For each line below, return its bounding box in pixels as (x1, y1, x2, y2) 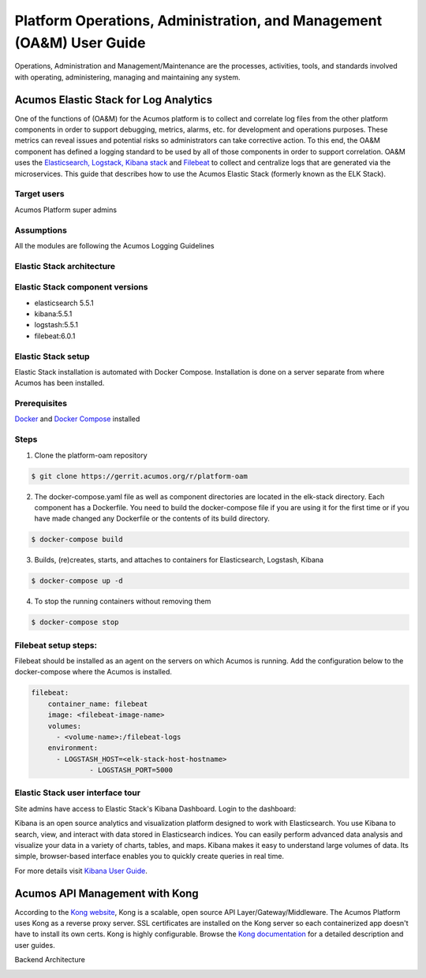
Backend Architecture (14, 955, 86, 965)
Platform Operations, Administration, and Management (14, 12, 383, 29)
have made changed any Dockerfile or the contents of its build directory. (34, 513, 270, 524)
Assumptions (14, 225, 67, 236)
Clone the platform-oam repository (34, 450, 148, 460)
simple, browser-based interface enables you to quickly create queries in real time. (14, 852, 284, 861)
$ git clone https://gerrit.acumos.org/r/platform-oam (31, 472, 248, 480)
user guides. (14, 940, 55, 950)
